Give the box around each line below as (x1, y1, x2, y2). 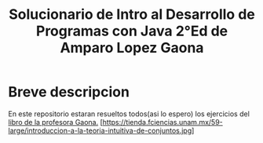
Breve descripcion (8, 83, 130, 101)
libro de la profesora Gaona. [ (8, 117, 104, 126)
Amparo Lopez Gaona (60, 39, 204, 57)
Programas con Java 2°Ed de (35, 22, 228, 40)
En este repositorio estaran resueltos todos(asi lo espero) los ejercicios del (8, 108, 250, 119)
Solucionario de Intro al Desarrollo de (9, 5, 255, 24)
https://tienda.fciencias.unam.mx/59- (102, 117, 224, 126)
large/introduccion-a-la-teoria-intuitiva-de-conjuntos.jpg (8, 126, 192, 135)
